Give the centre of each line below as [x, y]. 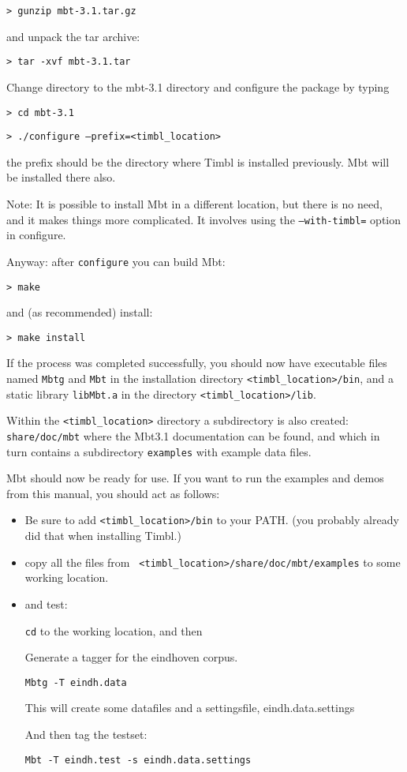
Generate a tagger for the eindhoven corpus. [131, 657]
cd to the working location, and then [114, 630]
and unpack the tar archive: [73, 36]
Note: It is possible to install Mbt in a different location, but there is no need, [194, 204]
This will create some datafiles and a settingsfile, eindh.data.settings [190, 708]
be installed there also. [61, 177]
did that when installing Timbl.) [103, 536]
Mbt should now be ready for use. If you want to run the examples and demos [195, 478]
